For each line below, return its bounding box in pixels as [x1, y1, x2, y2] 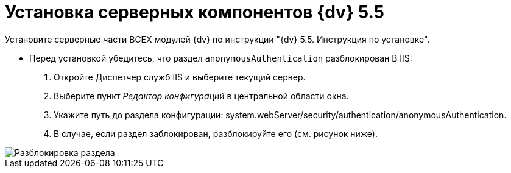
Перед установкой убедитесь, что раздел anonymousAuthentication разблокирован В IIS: [29, 52, 412, 63]
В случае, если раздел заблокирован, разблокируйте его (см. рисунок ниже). [54, 128, 378, 139]
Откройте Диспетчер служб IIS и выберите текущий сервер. [54, 71, 306, 82]
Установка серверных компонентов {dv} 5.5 [5, 2, 384, 23]
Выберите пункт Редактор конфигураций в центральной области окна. [54, 90, 349, 101]
